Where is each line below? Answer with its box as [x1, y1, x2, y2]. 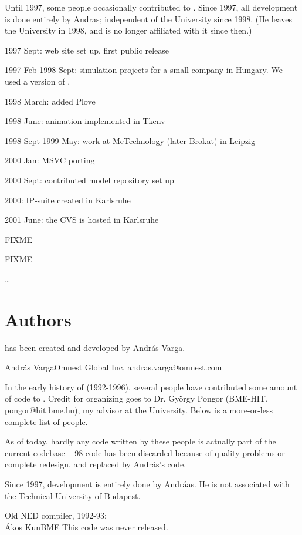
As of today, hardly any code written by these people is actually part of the [5, 435, 276, 447]
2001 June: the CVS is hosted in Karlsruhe [5, 213, 159, 226]
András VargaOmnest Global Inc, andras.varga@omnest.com [5, 361, 222, 373]
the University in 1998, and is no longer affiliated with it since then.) [5, 24, 252, 36]
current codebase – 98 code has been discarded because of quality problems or [5, 446, 285, 459]
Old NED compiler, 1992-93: [5, 509, 107, 521]
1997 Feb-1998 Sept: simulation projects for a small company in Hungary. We [5, 63, 283, 76]
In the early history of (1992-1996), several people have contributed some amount [5, 380, 297, 393]
